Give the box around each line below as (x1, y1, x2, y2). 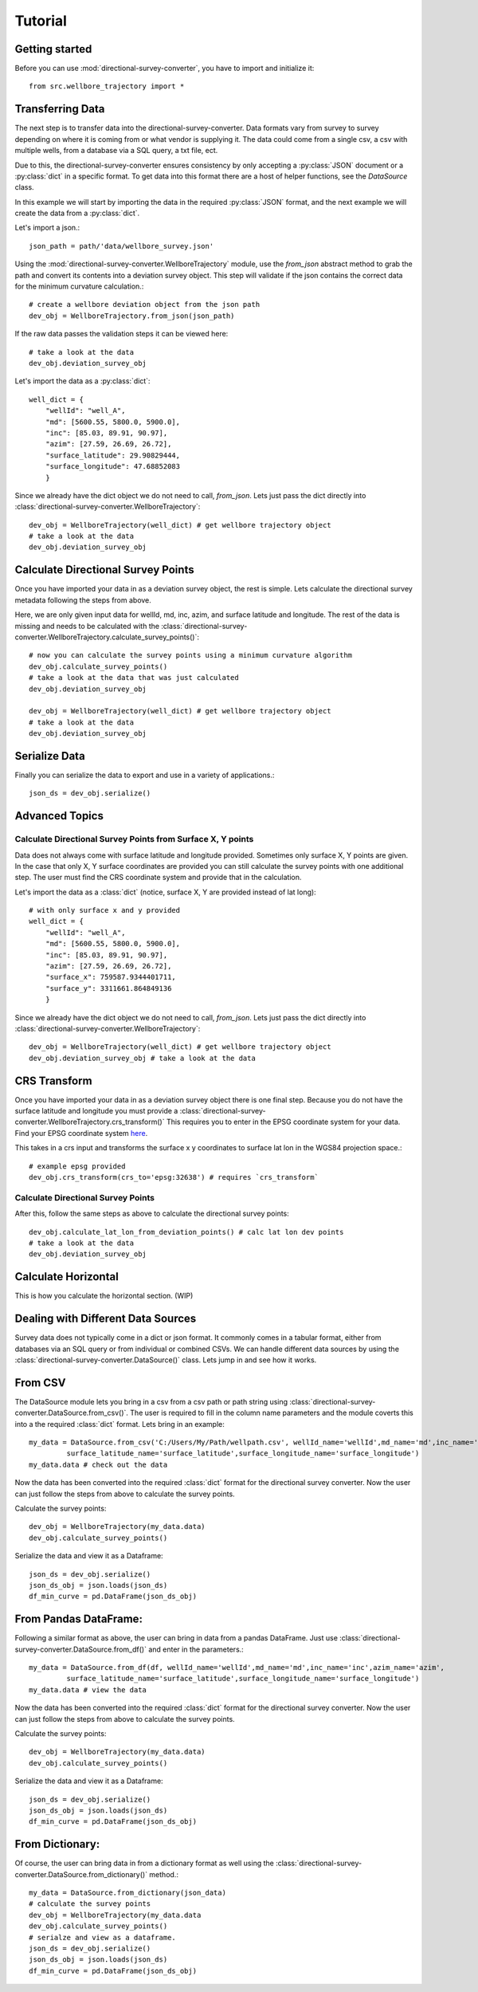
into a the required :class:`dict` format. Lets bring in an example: (14, 1419, 225, 1428)
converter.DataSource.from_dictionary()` (14, 1869, 147, 1879)
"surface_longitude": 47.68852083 (45, 462, 181, 471)
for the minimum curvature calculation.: (14, 281, 144, 291)
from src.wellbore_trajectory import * (29, 82, 185, 91)
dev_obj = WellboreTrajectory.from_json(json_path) (29, 311, 235, 320)
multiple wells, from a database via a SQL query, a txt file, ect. (14, 146, 218, 155)
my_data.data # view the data (29, 1685, 147, 1694)
